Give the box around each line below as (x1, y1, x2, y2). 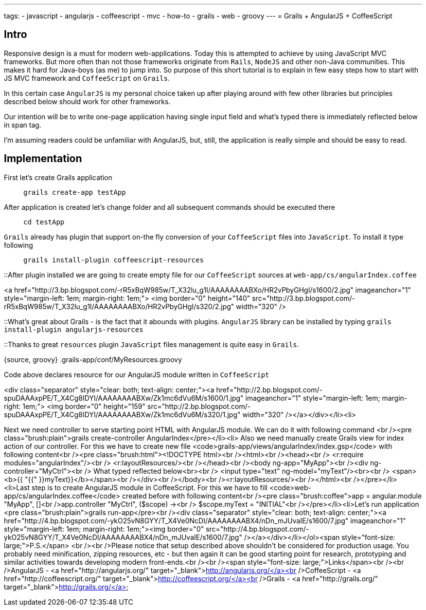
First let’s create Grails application (4, 173, 112, 182)
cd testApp (23, 218, 65, 226)
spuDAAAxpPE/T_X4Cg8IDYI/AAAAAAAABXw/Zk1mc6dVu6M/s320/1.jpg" (4, 410, 241, 419)
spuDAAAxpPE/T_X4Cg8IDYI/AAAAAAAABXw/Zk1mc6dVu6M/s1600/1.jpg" (4, 393, 244, 402)
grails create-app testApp (23, 188, 126, 196)
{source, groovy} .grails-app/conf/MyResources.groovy (4, 355, 182, 364)
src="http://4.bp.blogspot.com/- (206, 524, 309, 533)
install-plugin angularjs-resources (4, 325, 143, 333)
